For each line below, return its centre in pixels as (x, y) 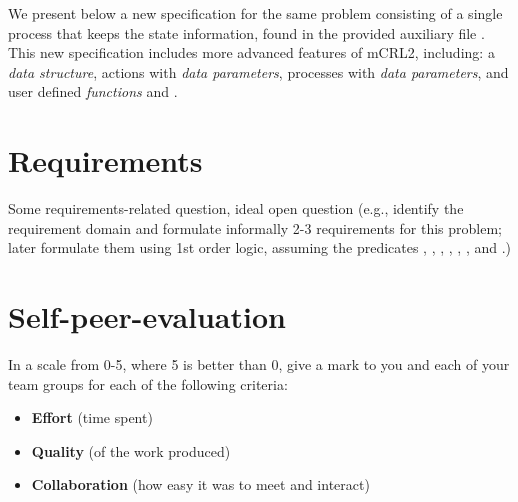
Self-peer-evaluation (147, 316)
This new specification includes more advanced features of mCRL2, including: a (251, 52)
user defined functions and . (93, 91)
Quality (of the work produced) (131, 450)
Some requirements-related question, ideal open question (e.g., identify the (236, 208)
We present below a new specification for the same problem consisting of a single (255, 13)
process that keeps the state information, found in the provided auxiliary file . (246, 32)
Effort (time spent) (92, 417)
